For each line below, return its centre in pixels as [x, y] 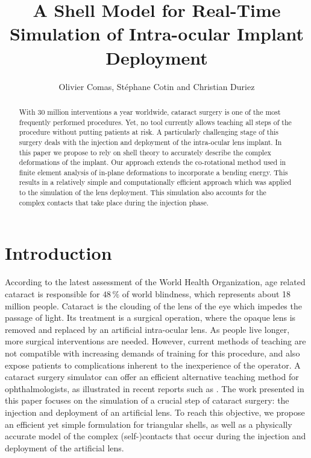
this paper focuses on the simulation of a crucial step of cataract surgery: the [147, 400]
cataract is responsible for [52, 293]
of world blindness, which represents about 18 [206, 293]
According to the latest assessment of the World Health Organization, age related [155, 282]
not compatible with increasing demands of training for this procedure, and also [152, 353]
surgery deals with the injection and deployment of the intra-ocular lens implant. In [150, 142]
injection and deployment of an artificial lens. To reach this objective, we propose [155, 412]
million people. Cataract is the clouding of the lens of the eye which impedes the [153, 305]
